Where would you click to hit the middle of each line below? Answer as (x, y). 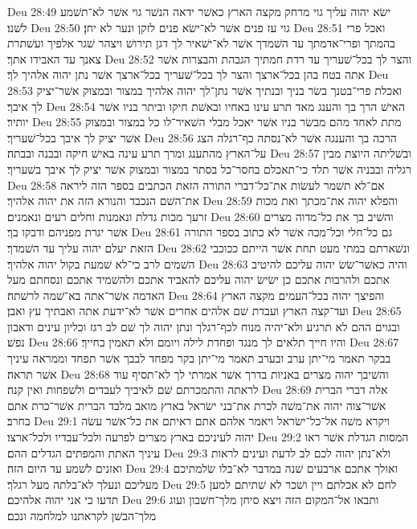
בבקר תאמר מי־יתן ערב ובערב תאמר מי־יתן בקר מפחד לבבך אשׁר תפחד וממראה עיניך (199, 358)
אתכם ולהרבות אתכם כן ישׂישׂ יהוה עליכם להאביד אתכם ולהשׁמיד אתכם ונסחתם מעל (198, 279)
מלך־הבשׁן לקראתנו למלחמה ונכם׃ (82, 515)
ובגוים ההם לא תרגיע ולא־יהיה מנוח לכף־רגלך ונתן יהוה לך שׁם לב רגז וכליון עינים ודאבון (204, 326)
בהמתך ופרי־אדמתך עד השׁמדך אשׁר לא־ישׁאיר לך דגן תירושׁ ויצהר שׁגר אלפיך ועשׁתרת (201, 43)
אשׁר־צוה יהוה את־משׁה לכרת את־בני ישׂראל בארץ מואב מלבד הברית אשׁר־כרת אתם (197, 405)
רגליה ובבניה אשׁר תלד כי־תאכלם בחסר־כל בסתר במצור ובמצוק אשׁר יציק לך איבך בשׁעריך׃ (209, 168)
